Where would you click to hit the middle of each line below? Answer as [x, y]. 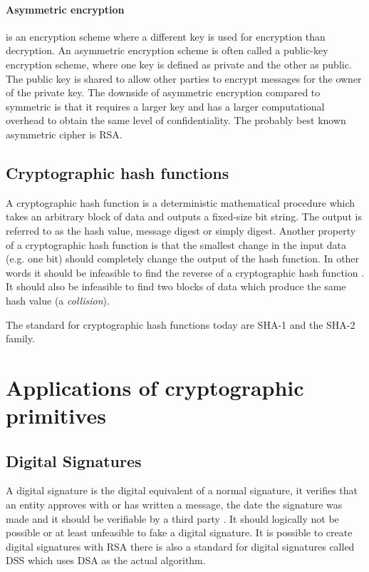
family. [20, 338]
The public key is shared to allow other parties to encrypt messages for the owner [184, 78]
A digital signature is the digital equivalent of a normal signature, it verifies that [182, 490]
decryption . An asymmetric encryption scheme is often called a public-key [167, 50]
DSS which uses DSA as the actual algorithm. [106, 560]
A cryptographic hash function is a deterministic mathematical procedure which [181, 202]
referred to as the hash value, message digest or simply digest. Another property [181, 230]
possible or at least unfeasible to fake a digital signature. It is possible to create [179, 532]
